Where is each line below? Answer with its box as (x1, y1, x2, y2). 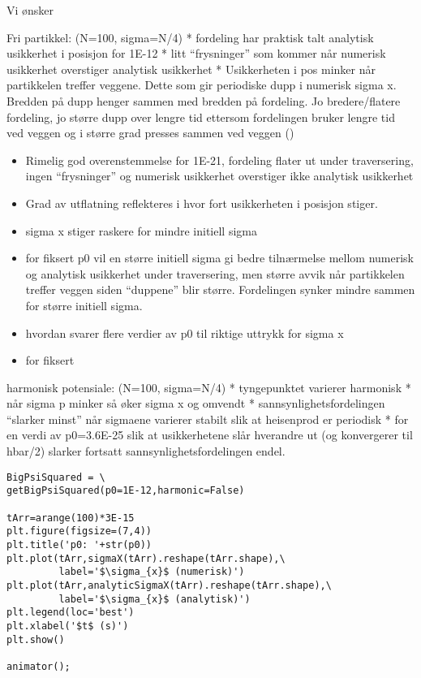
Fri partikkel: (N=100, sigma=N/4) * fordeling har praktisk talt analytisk (6, 28, 374, 45)
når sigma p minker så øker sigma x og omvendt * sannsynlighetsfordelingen (6, 395, 385, 412)
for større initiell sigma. (25, 296, 143, 313)
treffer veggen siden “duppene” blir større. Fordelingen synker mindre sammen (25, 281, 415, 298)
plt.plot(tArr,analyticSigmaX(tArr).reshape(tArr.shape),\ (6, 579, 332, 591)
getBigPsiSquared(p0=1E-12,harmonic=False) (6, 485, 245, 497)
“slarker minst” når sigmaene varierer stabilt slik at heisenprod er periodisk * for (6, 410, 409, 427)
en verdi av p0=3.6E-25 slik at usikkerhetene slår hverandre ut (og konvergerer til (6, 426, 413, 443)
